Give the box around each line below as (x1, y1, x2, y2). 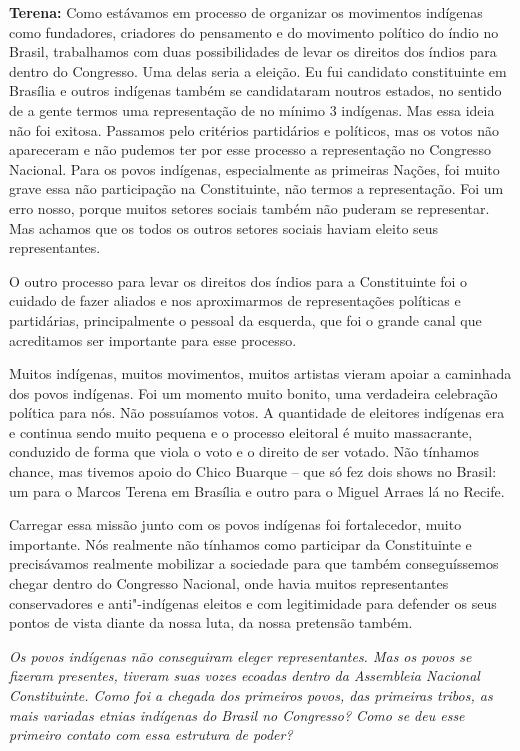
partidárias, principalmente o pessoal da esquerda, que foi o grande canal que (9, 309, 482, 330)
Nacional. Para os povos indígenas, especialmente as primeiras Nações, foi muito (9, 158, 500, 179)
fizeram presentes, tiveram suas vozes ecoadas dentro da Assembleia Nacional (9, 665, 480, 686)
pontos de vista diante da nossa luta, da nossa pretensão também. (9, 612, 413, 633)
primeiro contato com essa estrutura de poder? (9, 724, 293, 745)
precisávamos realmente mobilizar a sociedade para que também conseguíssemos (9, 553, 499, 574)
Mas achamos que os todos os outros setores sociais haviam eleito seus (9, 217, 439, 238)
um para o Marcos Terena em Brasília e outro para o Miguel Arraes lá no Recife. (9, 480, 505, 501)
